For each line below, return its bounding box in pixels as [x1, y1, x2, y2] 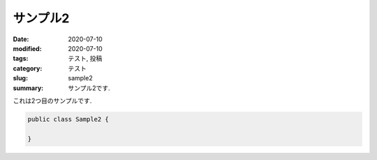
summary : [13, 84, 44, 92]
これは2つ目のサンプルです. [13, 96, 92, 105]
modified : [13, 44, 42, 52]
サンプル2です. [68, 84, 111, 92]
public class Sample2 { [27, 115, 110, 123]
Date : [13, 35, 29, 43]
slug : [13, 74, 28, 82]
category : [13, 64, 43, 73]
